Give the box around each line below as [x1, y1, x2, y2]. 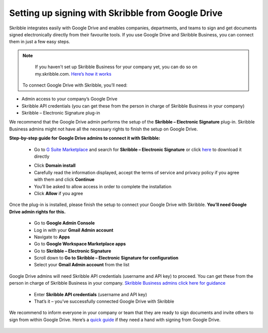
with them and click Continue [34, 177, 95, 183]
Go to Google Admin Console [34, 220, 95, 226]
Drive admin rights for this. [9, 209, 66, 215]
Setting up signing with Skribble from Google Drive [9, 7, 223, 18]
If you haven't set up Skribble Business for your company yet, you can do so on [35, 64, 198, 70]
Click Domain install [34, 162, 76, 169]
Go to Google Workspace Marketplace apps [34, 241, 126, 247]
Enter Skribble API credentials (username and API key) [34, 291, 147, 297]
